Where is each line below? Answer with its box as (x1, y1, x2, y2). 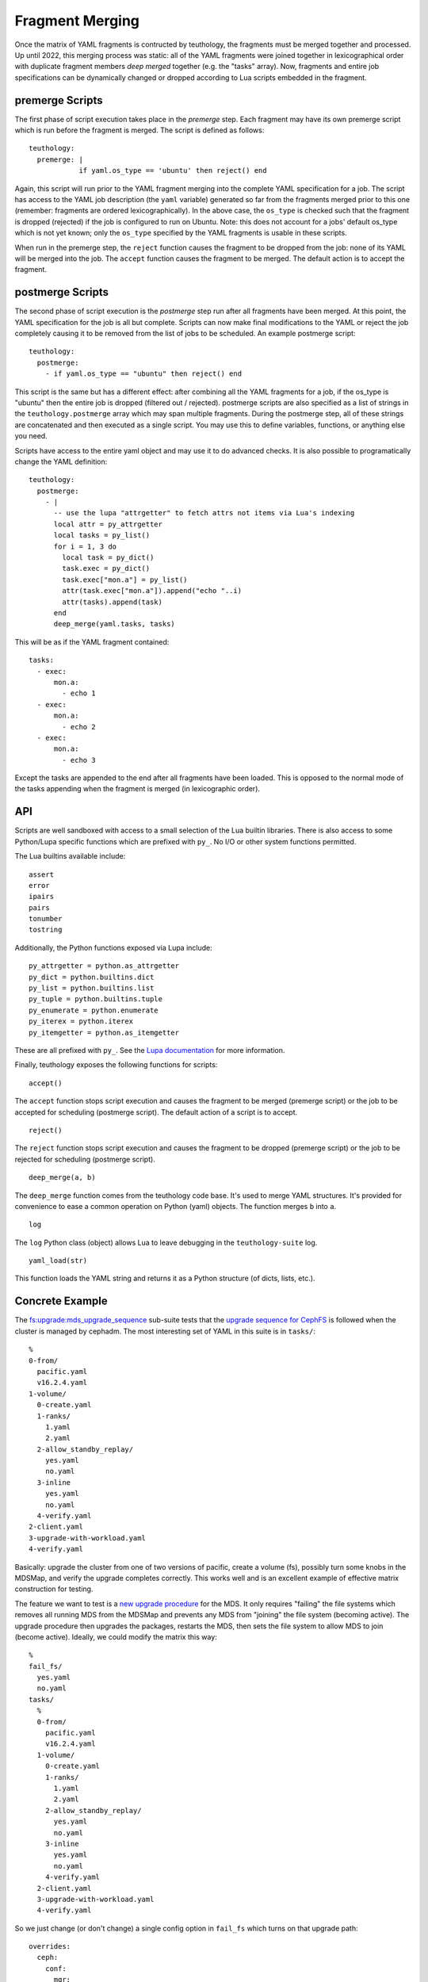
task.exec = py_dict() (62, 564, 151, 573)
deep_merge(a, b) (29, 1173, 96, 1182)
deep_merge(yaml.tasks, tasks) (53, 619, 176, 629)
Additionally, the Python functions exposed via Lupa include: (14, 943, 213, 952)
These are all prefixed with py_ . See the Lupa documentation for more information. (14, 1046, 285, 1054)
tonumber (29, 914, 63, 924)
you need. (14, 431, 48, 441)
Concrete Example (14, 1295, 109, 1308)
